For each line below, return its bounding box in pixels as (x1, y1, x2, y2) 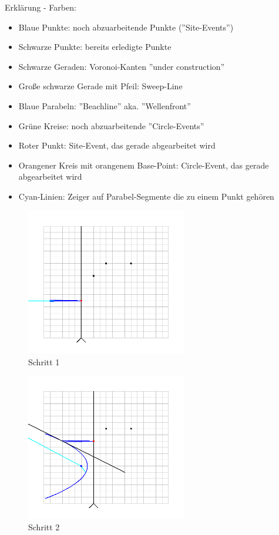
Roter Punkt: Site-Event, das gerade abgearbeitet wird (18, 139, 216, 152)
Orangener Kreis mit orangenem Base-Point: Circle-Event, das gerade (18, 159, 269, 171)
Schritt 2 (28, 521, 60, 533)
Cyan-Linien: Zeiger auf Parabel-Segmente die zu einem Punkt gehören (18, 190, 274, 202)
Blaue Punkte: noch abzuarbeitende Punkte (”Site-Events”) (18, 21, 234, 33)
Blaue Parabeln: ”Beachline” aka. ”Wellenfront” (18, 99, 191, 112)
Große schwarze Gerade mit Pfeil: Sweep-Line (18, 80, 183, 92)
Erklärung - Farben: (5, 1, 76, 13)
